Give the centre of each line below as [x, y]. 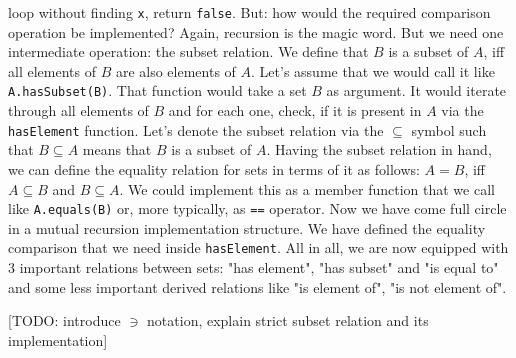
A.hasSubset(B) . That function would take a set [157, 90]
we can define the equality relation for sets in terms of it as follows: [214, 168]
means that [117, 149]
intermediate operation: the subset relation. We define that [188, 51]
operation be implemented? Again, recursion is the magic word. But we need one [256, 31]
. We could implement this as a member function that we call [307, 188]
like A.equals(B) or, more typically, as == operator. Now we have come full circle [257, 208]
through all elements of [78, 110]
